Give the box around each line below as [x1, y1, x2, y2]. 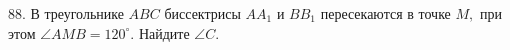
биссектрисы [164, 3, 241, 23]
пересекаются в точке [320, 3, 451, 23]
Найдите [138, 22, 190, 43]
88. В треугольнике [8, 3, 124, 23]
